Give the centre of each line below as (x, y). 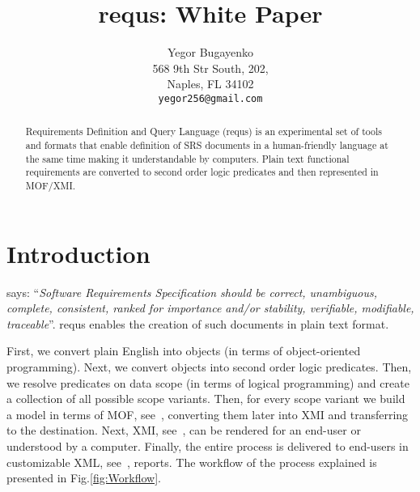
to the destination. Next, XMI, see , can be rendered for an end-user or (184, 430)
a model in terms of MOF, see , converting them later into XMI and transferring (208, 414)
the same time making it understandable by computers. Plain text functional (187, 158)
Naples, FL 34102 (210, 84)
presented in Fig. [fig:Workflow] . (84, 478)
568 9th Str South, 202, (210, 68)
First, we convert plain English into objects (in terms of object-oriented (184, 351)
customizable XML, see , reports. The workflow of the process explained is (192, 462)
